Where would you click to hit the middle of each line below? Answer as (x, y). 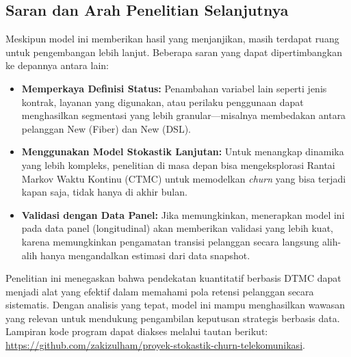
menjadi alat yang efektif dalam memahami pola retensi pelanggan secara (160, 291)
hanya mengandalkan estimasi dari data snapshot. (145, 255)
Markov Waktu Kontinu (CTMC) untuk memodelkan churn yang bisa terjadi (184, 178)
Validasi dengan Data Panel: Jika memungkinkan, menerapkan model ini (183, 214)
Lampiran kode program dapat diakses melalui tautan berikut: (137, 331)
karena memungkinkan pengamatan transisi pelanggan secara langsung (170, 241)
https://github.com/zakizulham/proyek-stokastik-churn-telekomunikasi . (155, 345)
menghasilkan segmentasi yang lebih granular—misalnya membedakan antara (184, 115)
